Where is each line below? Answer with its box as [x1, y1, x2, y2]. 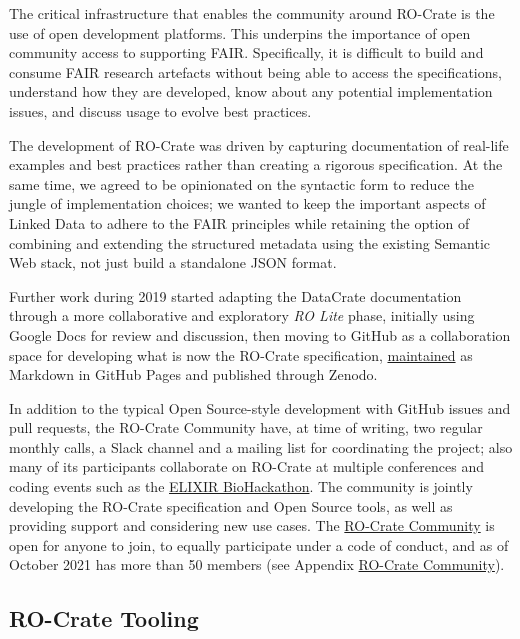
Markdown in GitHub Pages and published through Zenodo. [9, 364, 378, 385]
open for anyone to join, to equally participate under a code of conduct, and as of [9, 534, 509, 555]
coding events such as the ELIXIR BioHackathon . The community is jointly [9, 476, 473, 497]
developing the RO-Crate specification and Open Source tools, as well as [9, 495, 453, 516]
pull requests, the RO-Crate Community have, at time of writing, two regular [9, 417, 483, 438]
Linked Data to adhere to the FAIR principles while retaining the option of [9, 212, 470, 233]
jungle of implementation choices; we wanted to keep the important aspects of [9, 193, 486, 214]
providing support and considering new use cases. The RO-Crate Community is [9, 515, 495, 536]
